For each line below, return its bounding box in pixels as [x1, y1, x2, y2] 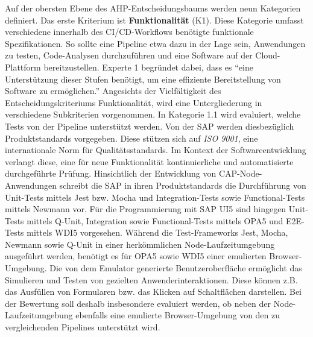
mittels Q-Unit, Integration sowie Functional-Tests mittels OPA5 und [27, 214, 283, 227]
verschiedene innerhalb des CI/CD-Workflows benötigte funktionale [5, 25, 254, 38]
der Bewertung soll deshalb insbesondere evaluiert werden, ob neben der [5, 297, 271, 309]
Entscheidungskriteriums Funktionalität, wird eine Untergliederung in [5, 96, 262, 109]
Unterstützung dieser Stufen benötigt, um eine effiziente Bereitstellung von [5, 72, 281, 85]
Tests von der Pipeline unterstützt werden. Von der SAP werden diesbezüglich [5, 119, 294, 132]
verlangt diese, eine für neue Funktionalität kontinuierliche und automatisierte [5, 155, 294, 168]
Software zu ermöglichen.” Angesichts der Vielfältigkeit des [5, 84, 221, 97]
